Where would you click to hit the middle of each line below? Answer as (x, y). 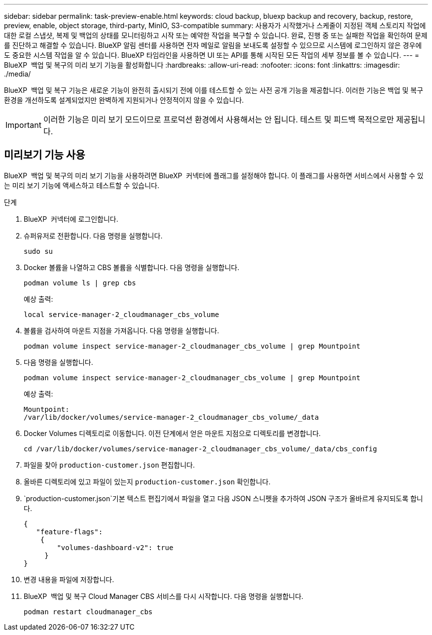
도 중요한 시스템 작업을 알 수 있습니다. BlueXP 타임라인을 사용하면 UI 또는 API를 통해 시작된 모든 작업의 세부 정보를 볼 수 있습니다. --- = (212, 55)
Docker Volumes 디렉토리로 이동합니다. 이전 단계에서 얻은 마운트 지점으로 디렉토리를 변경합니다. (172, 433)
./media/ (18, 74)
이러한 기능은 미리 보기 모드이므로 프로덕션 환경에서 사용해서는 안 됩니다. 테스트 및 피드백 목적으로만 (218, 119)
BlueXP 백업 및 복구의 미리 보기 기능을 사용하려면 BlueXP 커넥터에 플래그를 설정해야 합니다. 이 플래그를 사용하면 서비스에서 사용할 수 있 (214, 175)
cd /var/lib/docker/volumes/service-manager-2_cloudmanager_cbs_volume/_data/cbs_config (200, 449)
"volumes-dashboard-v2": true (115, 547)
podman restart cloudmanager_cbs (88, 612)
